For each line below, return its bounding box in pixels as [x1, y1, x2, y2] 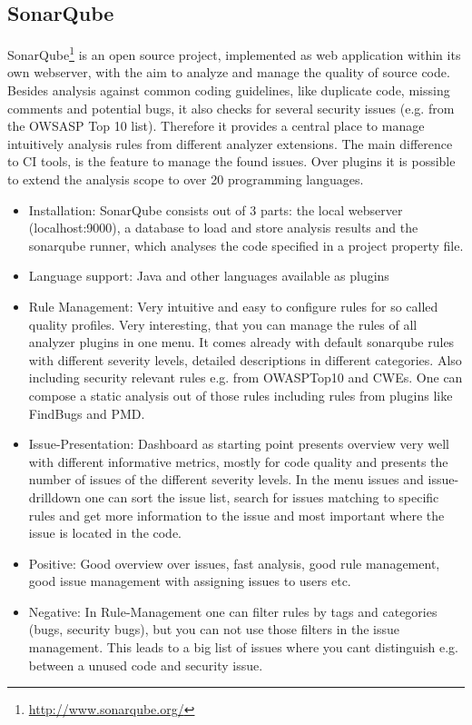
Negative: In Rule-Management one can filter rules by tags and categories [28, 601, 438, 621]
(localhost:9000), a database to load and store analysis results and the [28, 218, 418, 237]
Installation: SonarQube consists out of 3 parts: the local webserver [28, 200, 403, 219]
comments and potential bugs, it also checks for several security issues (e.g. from [7, 98, 455, 117]
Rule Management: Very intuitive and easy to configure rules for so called [28, 296, 438, 315]
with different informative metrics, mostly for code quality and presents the [28, 452, 448, 471]
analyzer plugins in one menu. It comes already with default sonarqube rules [28, 333, 455, 352]
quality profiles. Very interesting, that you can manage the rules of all [28, 314, 418, 333]
